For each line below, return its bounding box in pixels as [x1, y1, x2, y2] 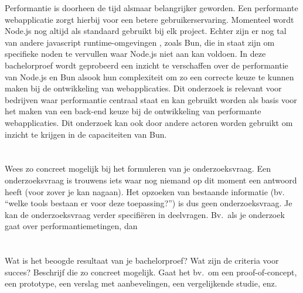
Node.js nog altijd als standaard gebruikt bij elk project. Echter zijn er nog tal [5, 25, 287, 37]
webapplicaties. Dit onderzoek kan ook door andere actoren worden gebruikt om [5, 116, 293, 128]
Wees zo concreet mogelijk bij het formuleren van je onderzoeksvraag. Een [5, 162, 271, 175]
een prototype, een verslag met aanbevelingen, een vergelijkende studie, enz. [5, 277, 277, 289]
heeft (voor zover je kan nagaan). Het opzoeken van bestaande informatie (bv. [5, 185, 285, 197]
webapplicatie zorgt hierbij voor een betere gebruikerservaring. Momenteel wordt [5, 13, 294, 25]
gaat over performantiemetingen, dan [5, 220, 138, 232]
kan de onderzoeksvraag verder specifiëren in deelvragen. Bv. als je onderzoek [5, 208, 285, 220]
